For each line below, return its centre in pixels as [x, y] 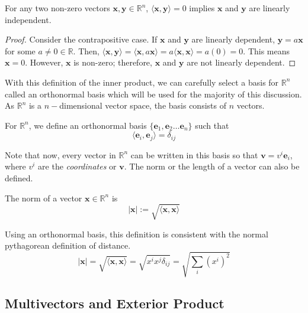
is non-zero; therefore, [113, 62]
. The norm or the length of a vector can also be [212, 166]
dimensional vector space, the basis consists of [143, 105]
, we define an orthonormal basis [88, 125]
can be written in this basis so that [194, 154]
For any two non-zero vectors [57, 8]
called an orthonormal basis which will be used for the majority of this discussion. [153, 94]
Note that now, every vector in [60, 154]
